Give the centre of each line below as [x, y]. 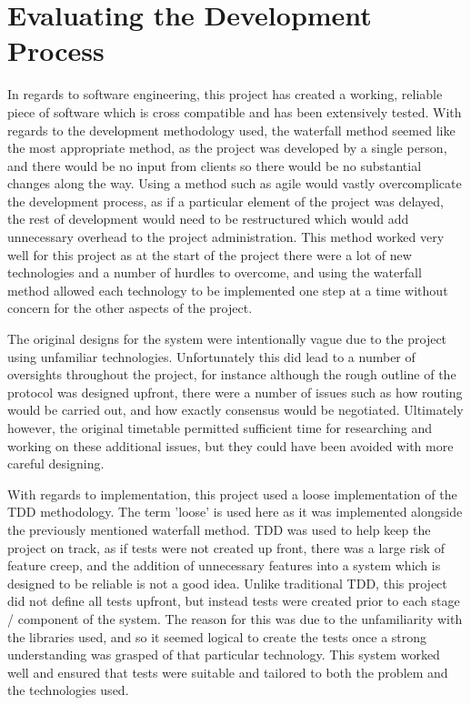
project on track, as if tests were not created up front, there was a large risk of [226, 547]
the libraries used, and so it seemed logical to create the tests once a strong [217, 636]
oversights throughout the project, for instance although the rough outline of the [232, 374]
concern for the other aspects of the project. [130, 308]
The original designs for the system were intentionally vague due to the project [227, 339]
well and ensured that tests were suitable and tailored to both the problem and [228, 672]
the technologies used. [68, 690]
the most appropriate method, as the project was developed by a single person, [227, 148]
